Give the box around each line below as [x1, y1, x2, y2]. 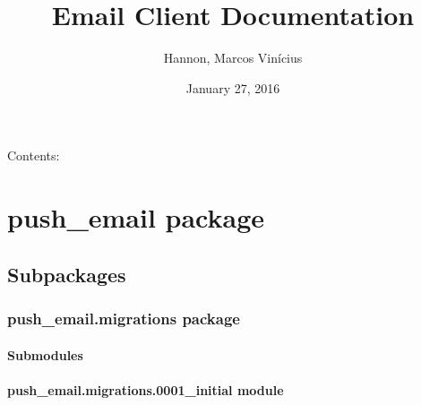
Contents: [7, 146, 60, 165]
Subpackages [7, 260, 126, 288]
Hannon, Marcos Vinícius [163, 48, 303, 67]
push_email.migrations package [7, 306, 240, 329]
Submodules [7, 345, 83, 364]
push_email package [7, 199, 265, 236]
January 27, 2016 [185, 78, 280, 97]
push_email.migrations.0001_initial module [7, 380, 284, 399]
